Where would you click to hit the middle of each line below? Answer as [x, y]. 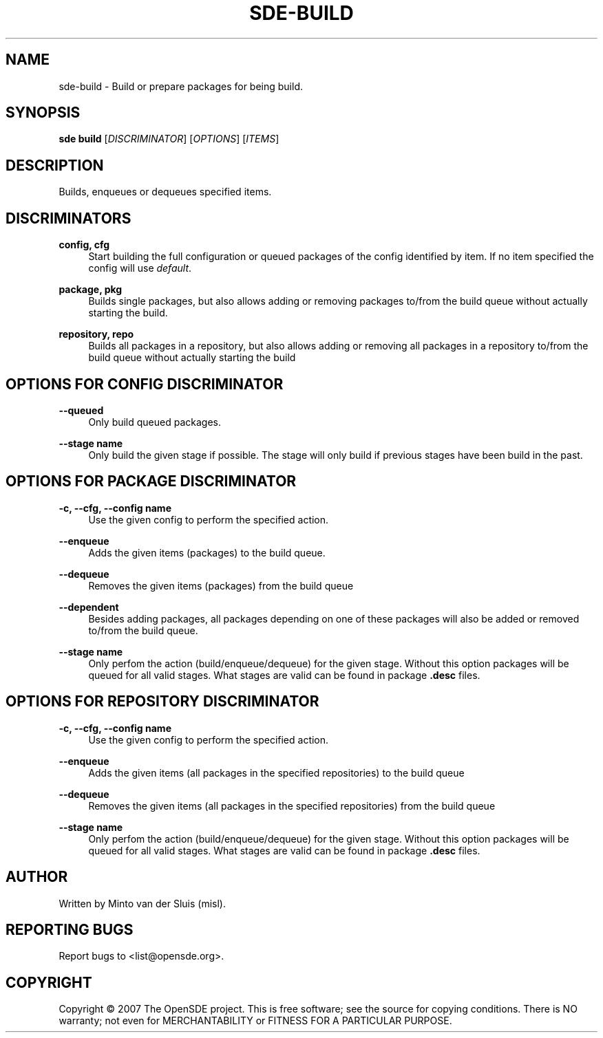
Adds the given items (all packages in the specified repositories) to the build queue [276, 772]
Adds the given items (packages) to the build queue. [207, 552]
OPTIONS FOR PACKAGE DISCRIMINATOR [151, 482]
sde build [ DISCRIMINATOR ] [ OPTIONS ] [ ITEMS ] [169, 139]
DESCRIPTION [55, 165]
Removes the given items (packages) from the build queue [221, 585]
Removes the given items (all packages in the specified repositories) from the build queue [292, 805]
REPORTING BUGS [70, 929]
